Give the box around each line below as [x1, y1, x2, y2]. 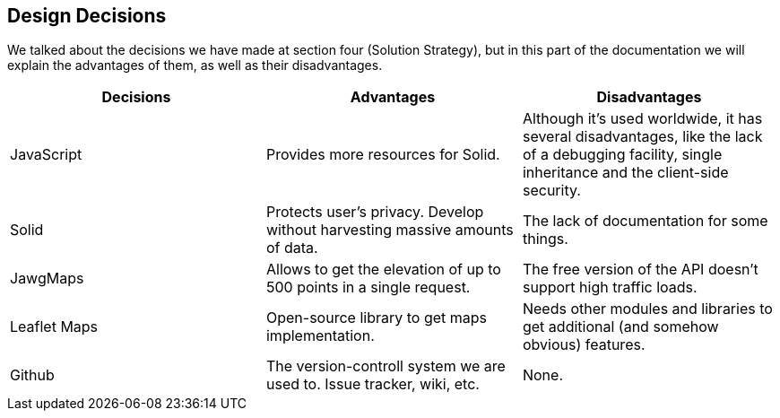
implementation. [265, 327, 375, 345]
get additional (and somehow [522, 318, 719, 336]
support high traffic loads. [522, 278, 698, 297]
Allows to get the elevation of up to [265, 260, 501, 279]
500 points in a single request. [265, 278, 471, 297]
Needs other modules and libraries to [522, 300, 773, 318]
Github [10, 366, 55, 385]
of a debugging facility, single [522, 145, 723, 164]
